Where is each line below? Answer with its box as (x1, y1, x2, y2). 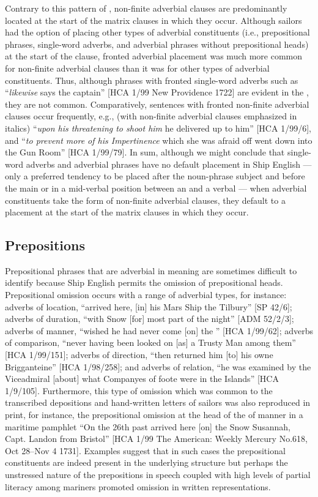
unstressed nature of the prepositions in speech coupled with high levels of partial (5, 468, 311, 480)
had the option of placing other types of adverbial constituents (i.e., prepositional (5, 26, 310, 39)
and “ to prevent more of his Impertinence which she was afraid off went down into (5, 133, 312, 146)
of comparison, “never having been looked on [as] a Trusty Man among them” (5, 336, 296, 349)
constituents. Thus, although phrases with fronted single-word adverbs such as (5, 73, 298, 86)
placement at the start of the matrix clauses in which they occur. (5, 206, 249, 219)
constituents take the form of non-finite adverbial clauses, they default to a (5, 193, 286, 206)
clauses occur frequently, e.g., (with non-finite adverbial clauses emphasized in (5, 110, 297, 122)
